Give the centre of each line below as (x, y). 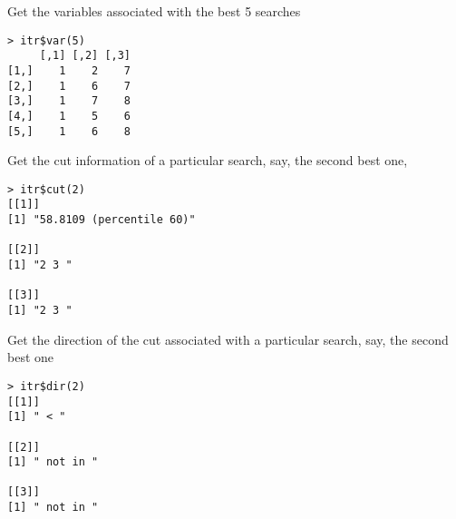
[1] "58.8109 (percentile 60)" (102, 220)
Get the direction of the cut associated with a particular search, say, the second (228, 339)
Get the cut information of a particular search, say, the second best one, (208, 160)
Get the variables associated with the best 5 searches (154, 11)
